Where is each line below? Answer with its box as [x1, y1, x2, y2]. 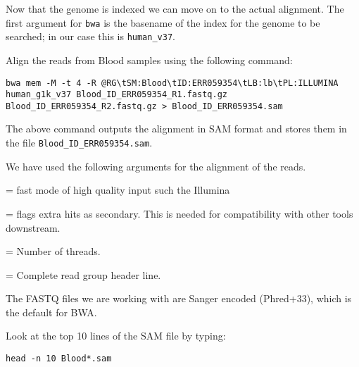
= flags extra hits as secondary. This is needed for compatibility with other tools [6, 206, 353, 220]
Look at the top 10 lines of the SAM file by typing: [6, 328, 226, 343]
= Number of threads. [6, 244, 101, 259]
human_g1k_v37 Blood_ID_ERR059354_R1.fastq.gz [6, 89, 227, 100]
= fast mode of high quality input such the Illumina [6, 182, 230, 197]
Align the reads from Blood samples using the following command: [6, 52, 293, 67]
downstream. [6, 220, 61, 235]
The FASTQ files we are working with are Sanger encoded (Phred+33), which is [6, 291, 352, 306]
